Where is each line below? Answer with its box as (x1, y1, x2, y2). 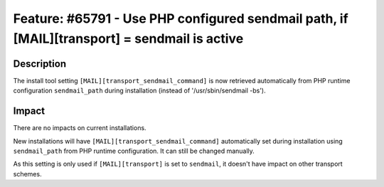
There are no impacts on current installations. (13, 124, 146, 132)
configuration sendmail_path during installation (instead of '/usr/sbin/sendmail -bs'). (13, 86, 266, 95)
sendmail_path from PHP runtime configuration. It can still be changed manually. (13, 146, 255, 155)
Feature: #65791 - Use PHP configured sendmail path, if (13, 11, 348, 26)
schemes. (13, 169, 42, 178)
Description (13, 58, 67, 70)
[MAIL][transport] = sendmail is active (13, 31, 244, 46)
